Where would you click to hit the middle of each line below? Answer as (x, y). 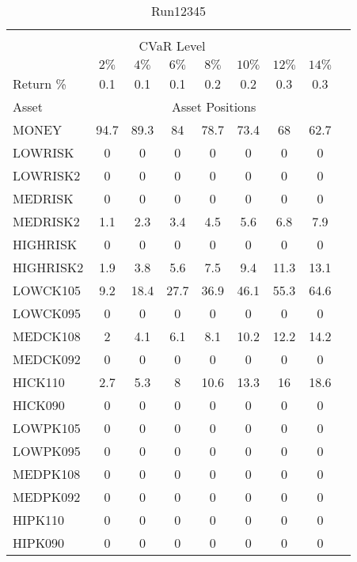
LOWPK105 (47, 428)
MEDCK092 (47, 359)
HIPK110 (39, 520)
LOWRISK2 (47, 175)
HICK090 (39, 405)
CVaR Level (172, 46)
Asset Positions (214, 106)
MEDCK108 (47, 336)
